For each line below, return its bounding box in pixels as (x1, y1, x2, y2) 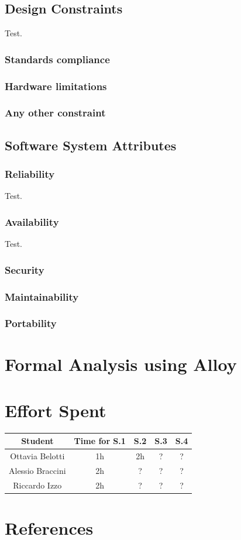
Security (5, 262, 44, 277)
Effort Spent (5, 398, 106, 422)
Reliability (5, 167, 55, 181)
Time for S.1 (74, 435, 126, 447)
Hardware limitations (5, 78, 107, 93)
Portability (5, 316, 57, 331)
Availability (5, 214, 59, 229)
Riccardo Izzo (13, 479, 62, 491)
